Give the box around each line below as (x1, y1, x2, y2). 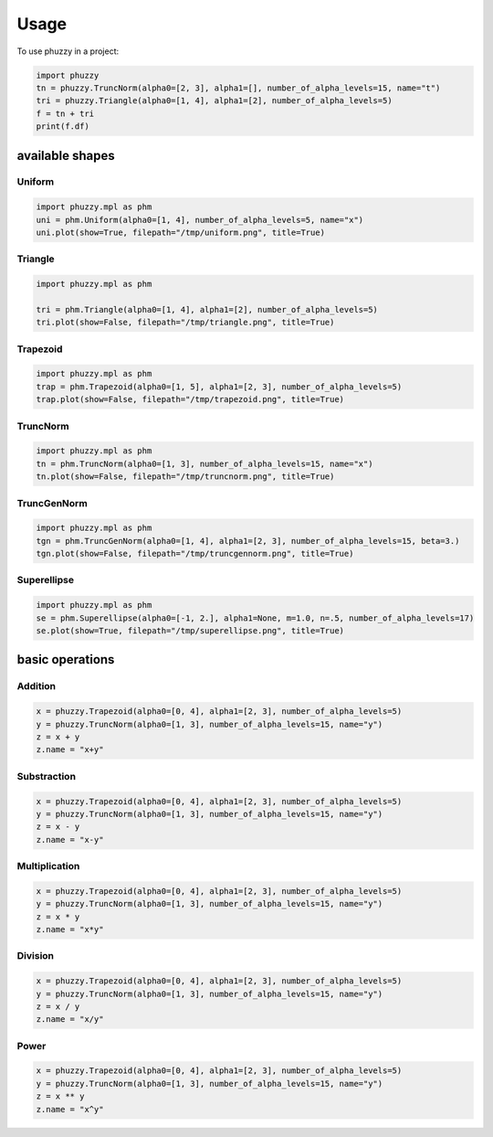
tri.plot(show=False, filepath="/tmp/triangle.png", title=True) (36, 317, 335, 328)
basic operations (16, 652, 115, 667)
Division (16, 950, 55, 962)
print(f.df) (36, 122, 90, 132)
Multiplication (16, 860, 80, 873)
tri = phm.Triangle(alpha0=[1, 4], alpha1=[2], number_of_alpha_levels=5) (36, 304, 379, 314)
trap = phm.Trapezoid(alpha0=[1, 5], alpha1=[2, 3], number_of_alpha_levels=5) (36, 381, 403, 392)
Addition (16, 680, 57, 693)
